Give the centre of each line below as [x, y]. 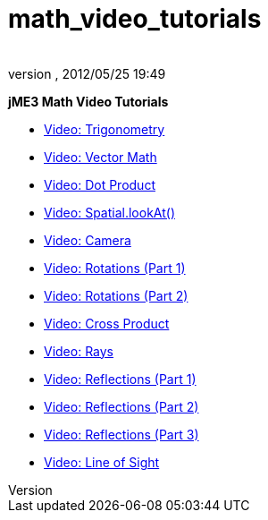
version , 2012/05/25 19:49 [87, 73]
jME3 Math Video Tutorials [88, 101]
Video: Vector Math [100, 157]
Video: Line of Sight [102, 462]
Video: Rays [79, 351]
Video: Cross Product [107, 323]
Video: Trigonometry [105, 129]
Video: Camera [88, 240]
